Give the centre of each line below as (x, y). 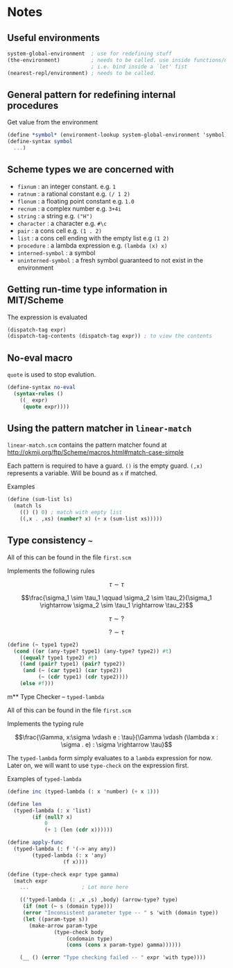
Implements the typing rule (46, 723)
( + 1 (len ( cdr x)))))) (78, 830)
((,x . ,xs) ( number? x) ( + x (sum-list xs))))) (91, 519)
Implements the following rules (51, 571)
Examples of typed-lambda (44, 778)
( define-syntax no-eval (42, 387)
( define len (24, 804)
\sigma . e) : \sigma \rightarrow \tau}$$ (116, 744)
